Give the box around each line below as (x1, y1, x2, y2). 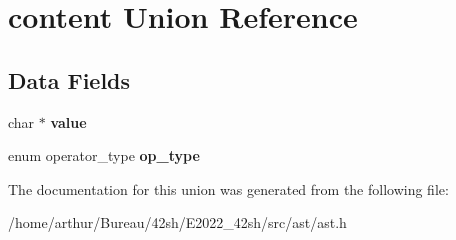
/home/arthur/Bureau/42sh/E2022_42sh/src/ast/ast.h (8, 212, 347, 233)
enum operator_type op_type (8, 145, 200, 166)
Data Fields (8, 64, 131, 95)
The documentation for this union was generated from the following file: (8, 178, 449, 199)
